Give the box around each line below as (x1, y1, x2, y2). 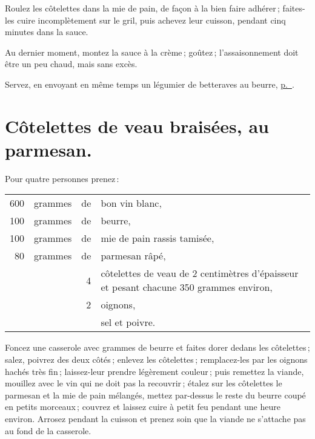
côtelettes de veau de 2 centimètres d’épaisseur (101, 266, 299, 281)
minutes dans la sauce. (5, 25, 88, 38)
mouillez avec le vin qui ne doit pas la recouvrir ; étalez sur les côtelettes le (5, 377, 282, 389)
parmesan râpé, (101, 249, 166, 263)
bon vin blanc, (101, 196, 162, 210)
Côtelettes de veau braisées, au (5, 113, 269, 138)
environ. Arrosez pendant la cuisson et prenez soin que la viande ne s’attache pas (5, 412, 306, 425)
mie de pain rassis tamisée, (101, 231, 214, 246)
